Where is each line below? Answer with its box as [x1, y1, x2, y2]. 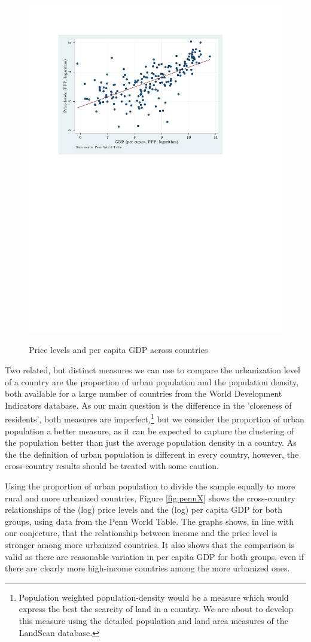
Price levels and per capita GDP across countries [29, 343, 208, 356]
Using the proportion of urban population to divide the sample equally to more [5, 480, 295, 492]
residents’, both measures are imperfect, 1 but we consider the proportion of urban [5, 411, 304, 425]
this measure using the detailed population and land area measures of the [19, 614, 288, 627]
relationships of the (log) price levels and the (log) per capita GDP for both [5, 503, 283, 516]
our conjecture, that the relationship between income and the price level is [5, 527, 278, 539]
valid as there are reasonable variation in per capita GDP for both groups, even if [5, 550, 304, 562]
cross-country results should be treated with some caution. [5, 460, 219, 472]
